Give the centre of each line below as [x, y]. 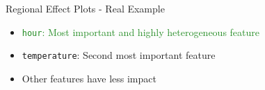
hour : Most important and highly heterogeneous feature [141, 31]
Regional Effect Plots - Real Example [85, 8]
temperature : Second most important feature [119, 55]
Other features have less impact [89, 78]
